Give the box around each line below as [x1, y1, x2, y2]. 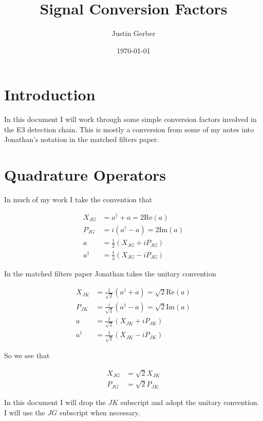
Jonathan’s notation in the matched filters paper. [4, 134, 159, 145]
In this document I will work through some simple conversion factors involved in [4, 114, 257, 125]
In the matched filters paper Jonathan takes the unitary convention [4, 268, 216, 278]
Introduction [4, 84, 96, 105]
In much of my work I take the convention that [4, 194, 153, 205]
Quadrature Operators [4, 164, 166, 185]
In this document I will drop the [4, 396, 106, 407]
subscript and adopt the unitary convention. [120, 396, 259, 407]
